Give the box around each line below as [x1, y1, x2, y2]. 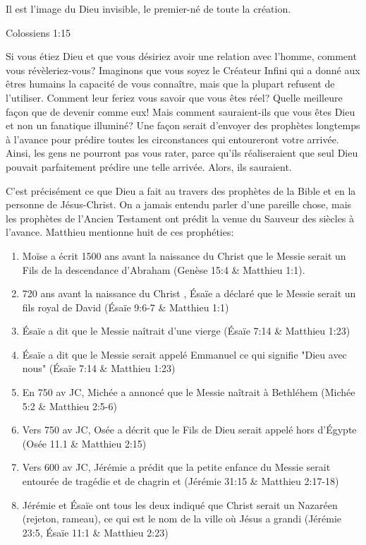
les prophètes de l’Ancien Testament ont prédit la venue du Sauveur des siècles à [6, 210, 355, 225]
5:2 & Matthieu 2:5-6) [22, 398, 117, 413]
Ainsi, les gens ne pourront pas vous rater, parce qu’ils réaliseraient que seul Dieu [6, 145, 358, 160]
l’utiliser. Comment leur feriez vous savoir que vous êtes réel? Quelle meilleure [6, 90, 343, 104]
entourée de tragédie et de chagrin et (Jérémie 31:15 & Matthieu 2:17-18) [22, 474, 339, 489]
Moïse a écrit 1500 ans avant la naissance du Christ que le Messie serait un [22, 248, 346, 263]
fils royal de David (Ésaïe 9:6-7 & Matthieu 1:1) [22, 299, 229, 314]
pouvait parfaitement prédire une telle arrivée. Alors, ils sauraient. [6, 159, 292, 174]
